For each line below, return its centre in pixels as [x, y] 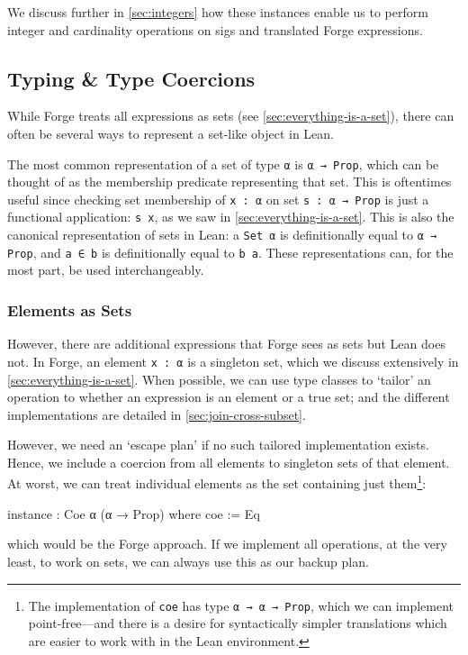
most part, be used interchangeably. [106, 270]
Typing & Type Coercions [131, 78]
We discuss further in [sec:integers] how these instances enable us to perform [218, 12]
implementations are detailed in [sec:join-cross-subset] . [157, 414]
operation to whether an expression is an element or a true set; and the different [229, 397]
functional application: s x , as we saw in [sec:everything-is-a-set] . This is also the [231, 217]
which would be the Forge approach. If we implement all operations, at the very [227, 544]
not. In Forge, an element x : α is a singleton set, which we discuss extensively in [233, 361]
